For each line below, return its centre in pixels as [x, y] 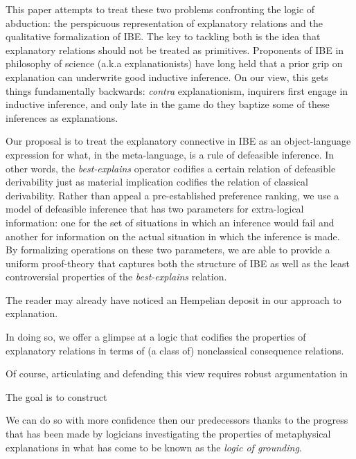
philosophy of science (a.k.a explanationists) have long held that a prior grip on [174, 63]
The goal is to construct [56, 396]
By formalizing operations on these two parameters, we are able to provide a [168, 250]
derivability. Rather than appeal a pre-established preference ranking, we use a [172, 195]
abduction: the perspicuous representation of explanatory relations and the [164, 22]
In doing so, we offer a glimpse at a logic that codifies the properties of [156, 337]
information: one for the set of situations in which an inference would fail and [170, 222]
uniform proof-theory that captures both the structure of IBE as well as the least [178, 263]
